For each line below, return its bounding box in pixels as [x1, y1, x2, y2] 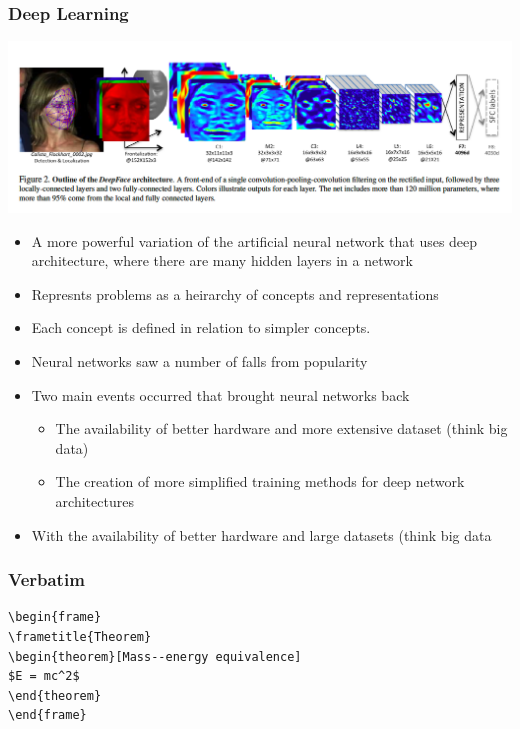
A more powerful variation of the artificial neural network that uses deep [31, 230, 478, 251]
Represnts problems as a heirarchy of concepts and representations [31, 283, 439, 304]
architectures [55, 490, 134, 511]
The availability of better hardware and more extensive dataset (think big [55, 418, 508, 439]
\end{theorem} [8, 688, 102, 703]
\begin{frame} [8, 610, 102, 625]
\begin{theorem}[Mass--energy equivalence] [8, 649, 302, 664]
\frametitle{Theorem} [8, 629, 152, 644]
